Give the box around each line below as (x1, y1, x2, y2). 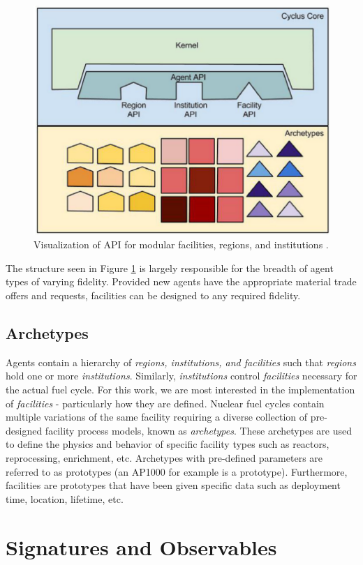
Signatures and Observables (6, 532, 277, 561)
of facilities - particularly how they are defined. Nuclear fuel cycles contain (6, 395, 325, 410)
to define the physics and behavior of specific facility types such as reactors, (6, 437, 329, 451)
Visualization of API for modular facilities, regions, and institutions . (34, 237, 329, 252)
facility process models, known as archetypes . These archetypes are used (45, 423, 352, 437)
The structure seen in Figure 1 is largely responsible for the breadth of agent (6, 260, 334, 275)
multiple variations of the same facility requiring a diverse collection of (6, 409, 308, 424)
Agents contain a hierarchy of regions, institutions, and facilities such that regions (6, 354, 356, 369)
